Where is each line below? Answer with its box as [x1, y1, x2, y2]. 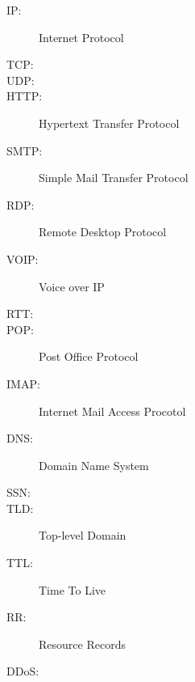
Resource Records [39, 635, 126, 652]
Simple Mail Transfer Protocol [39, 169, 189, 186]
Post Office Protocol [39, 348, 139, 365]
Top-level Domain [39, 527, 127, 544]
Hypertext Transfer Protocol [39, 114, 180, 131]
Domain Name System [39, 456, 149, 473]
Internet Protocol [39, 28, 124, 45]
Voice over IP [39, 277, 105, 294]
